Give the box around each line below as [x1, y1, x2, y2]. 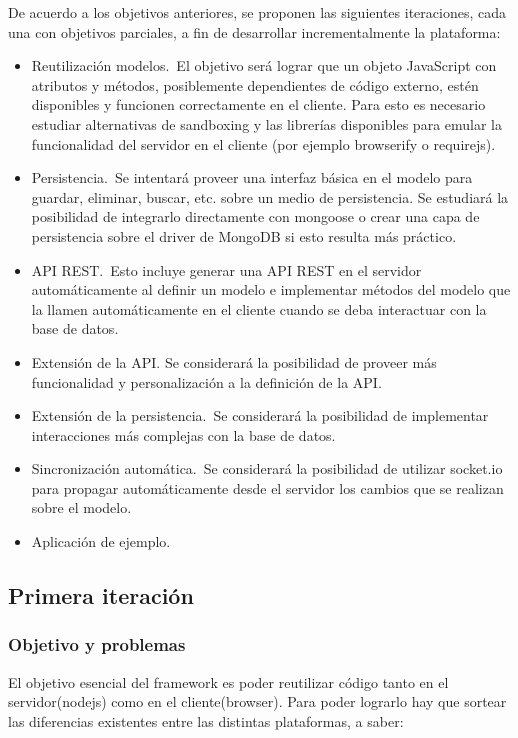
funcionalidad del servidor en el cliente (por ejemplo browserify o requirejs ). [31, 133, 496, 154]
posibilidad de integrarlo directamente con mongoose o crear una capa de [31, 206, 480, 227]
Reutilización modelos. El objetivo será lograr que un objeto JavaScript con [31, 55, 497, 76]
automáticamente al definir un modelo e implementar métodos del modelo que [31, 279, 511, 300]
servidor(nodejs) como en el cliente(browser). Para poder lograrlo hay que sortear [8, 691, 507, 712]
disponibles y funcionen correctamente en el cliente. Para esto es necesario [31, 94, 486, 115]
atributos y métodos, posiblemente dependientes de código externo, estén [31, 74, 479, 95]
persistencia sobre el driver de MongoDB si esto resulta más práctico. [31, 225, 457, 246]
